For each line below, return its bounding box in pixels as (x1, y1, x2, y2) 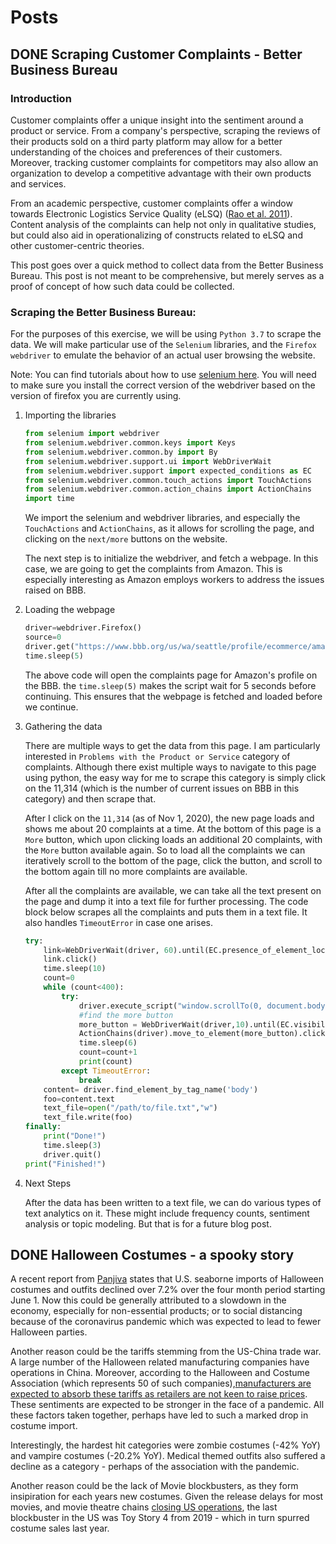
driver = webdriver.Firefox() (24, 623, 142, 633)
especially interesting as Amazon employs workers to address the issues (24, 574, 325, 586)
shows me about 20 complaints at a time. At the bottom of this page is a (24, 822, 322, 835)
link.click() (43, 954, 98, 965)
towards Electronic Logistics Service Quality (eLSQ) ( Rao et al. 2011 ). (10, 207, 293, 220)
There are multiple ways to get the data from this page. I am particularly (24, 739, 321, 751)
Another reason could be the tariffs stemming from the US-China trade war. (10, 1346, 322, 1358)
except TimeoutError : (61, 1066, 152, 1076)
